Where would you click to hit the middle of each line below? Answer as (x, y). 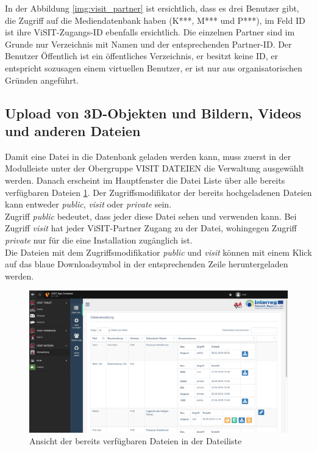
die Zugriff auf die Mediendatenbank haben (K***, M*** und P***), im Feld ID (155, 20)
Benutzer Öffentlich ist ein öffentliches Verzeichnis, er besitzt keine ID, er (141, 56)
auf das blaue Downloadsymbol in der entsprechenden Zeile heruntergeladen (147, 264)
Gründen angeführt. (42, 80)
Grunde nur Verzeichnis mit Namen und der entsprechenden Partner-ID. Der (148, 44)
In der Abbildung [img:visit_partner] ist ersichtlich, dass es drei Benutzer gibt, (152, 8)
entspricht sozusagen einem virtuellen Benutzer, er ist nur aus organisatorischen (154, 67)
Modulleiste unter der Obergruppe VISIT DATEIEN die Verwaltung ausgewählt (155, 168)
